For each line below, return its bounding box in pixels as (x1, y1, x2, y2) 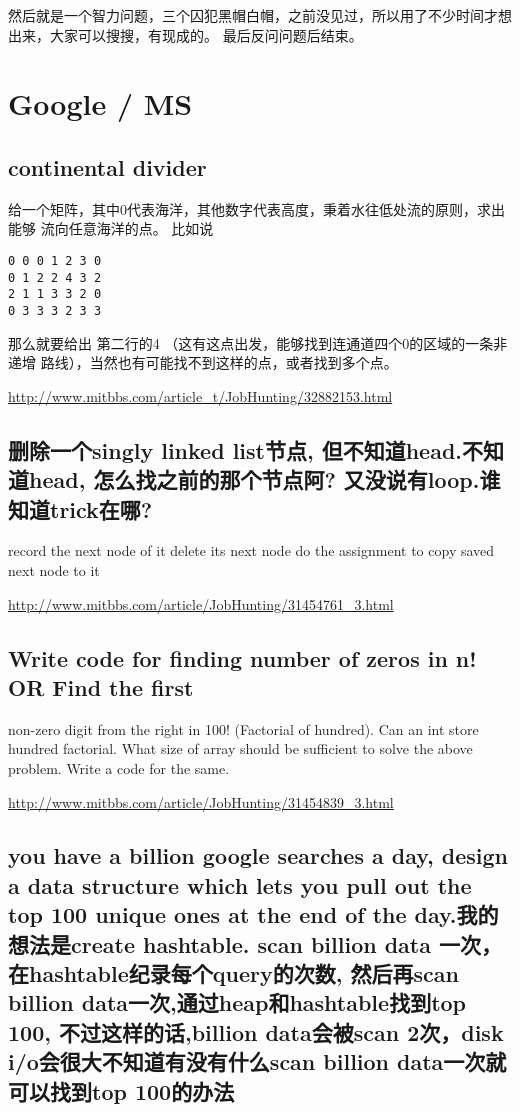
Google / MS (8, 83, 193, 124)
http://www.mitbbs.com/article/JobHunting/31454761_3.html (8, 593, 394, 614)
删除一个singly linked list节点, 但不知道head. (8, 434, 463, 465)
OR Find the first (8, 671, 194, 702)
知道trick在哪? (8, 493, 153, 524)
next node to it (8, 559, 100, 580)
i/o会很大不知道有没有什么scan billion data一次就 (8, 1046, 507, 1077)
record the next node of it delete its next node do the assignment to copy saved (8, 540, 495, 561)
